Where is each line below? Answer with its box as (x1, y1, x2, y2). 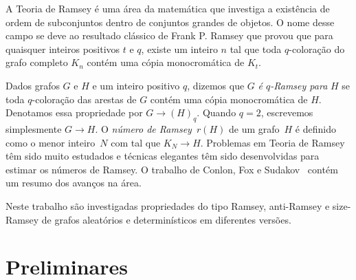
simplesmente (5, 121, 62, 136)
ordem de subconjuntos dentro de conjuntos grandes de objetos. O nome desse (5, 14, 335, 29)
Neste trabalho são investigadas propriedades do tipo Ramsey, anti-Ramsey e (5, 198, 330, 213)
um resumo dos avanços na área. (5, 175, 142, 190)
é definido (295, 121, 336, 136)
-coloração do (289, 41, 345, 56)
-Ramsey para (270, 78, 328, 92)
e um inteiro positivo (92, 78, 180, 92)
